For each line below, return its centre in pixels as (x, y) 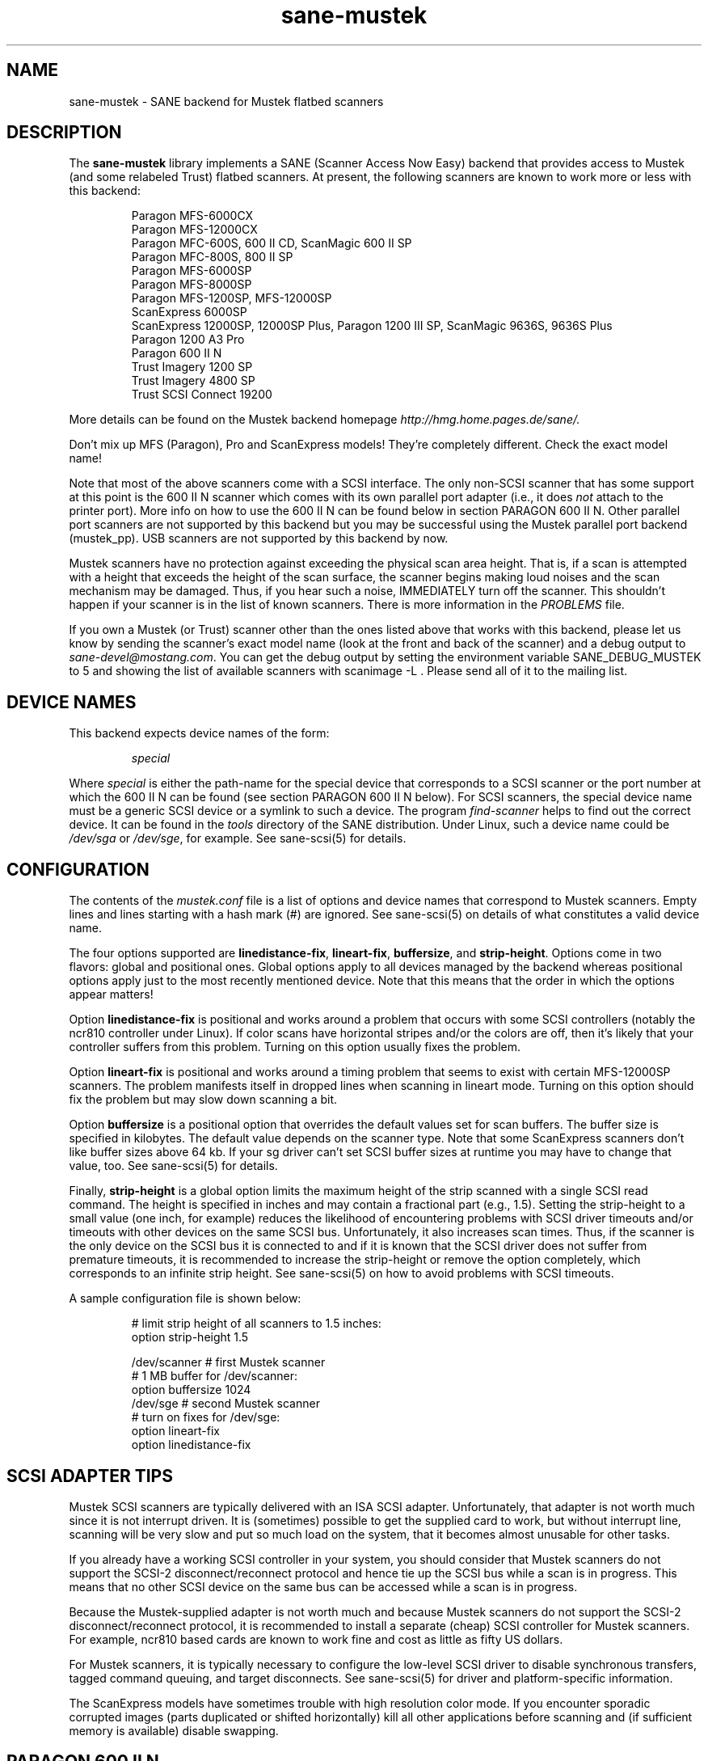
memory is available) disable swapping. (174, 1730)
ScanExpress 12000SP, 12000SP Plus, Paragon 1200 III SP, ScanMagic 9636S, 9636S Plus (372, 326)
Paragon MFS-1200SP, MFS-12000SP (232, 298)
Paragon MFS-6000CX (192, 216)
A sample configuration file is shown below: (185, 1299)
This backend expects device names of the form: (199, 733)
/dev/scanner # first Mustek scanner (228, 1362)
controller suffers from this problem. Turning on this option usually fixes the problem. (295, 1047)
